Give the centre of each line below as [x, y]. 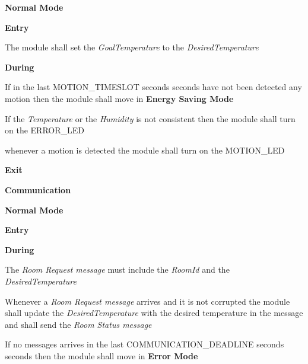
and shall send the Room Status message [78, 324]
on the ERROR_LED [45, 130]
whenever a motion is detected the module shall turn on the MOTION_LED [145, 150]
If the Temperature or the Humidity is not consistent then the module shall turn [150, 118]
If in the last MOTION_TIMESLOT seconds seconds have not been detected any [153, 87]
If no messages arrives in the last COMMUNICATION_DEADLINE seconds [145, 344]
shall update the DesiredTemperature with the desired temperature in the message [154, 313]
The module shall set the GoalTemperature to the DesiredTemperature [132, 47]
